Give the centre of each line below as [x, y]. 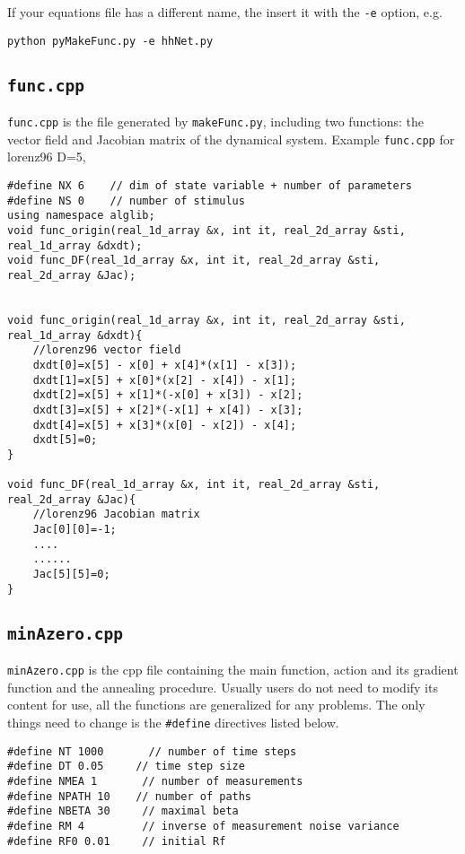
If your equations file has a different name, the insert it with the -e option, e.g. [225, 12]
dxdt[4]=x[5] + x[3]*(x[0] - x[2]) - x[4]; [165, 425]
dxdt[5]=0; [65, 440]
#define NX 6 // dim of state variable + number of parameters [210, 186]
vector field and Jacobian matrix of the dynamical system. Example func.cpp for [231, 139]
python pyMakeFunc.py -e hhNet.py [110, 41]
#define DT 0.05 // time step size [126, 767]
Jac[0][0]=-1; [75, 530]
